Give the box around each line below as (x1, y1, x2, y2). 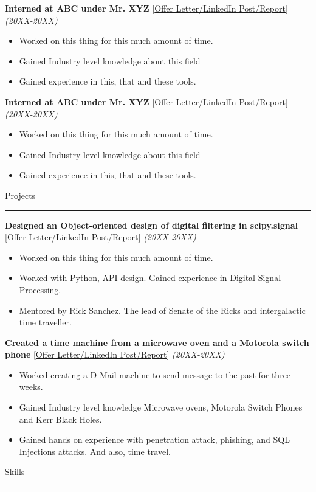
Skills (5, 465, 25, 478)
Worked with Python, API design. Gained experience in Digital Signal (19, 271, 281, 284)
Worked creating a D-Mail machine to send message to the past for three (19, 368, 291, 381)
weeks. (19, 380, 43, 393)
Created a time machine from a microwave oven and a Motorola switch (5, 336, 309, 348)
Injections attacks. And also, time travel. (19, 445, 171, 457)
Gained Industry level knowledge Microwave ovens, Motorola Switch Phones (19, 401, 303, 414)
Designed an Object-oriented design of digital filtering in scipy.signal (5, 218, 298, 231)
